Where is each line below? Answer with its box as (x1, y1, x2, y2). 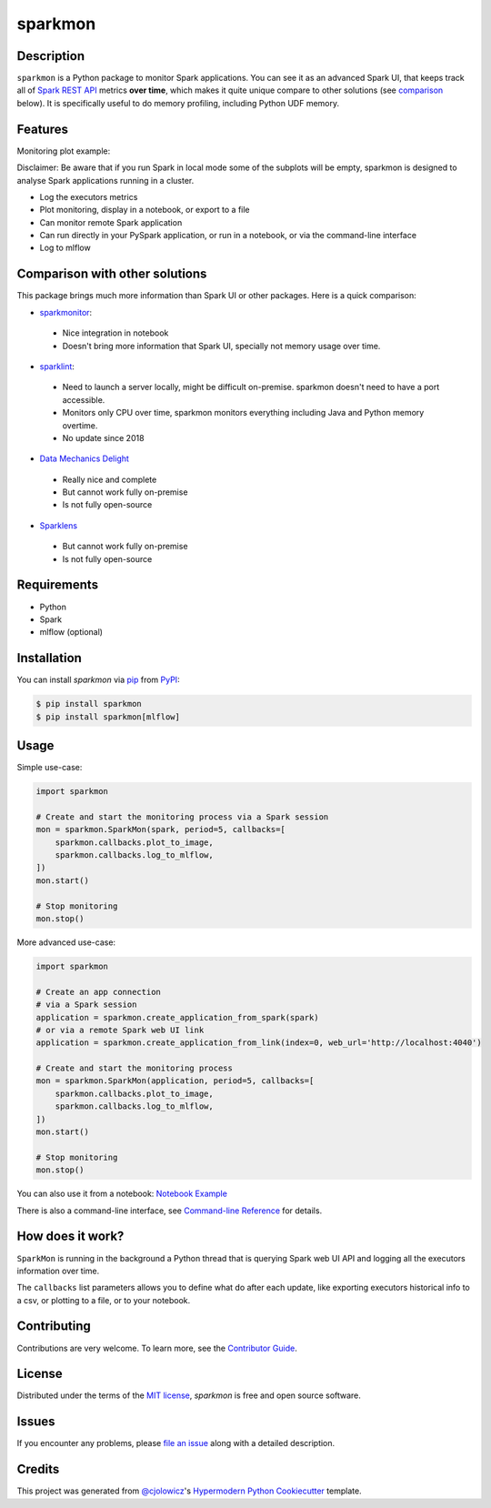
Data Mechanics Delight (39, 453, 129, 464)
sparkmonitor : (39, 307, 93, 317)
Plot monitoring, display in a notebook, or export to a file (39, 205, 250, 216)
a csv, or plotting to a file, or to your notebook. (16, 1294, 191, 1305)
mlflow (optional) (39, 627, 104, 638)
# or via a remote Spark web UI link (35, 1024, 205, 1035)
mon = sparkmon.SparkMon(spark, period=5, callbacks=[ (35, 824, 286, 835)
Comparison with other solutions (16, 266, 207, 282)
